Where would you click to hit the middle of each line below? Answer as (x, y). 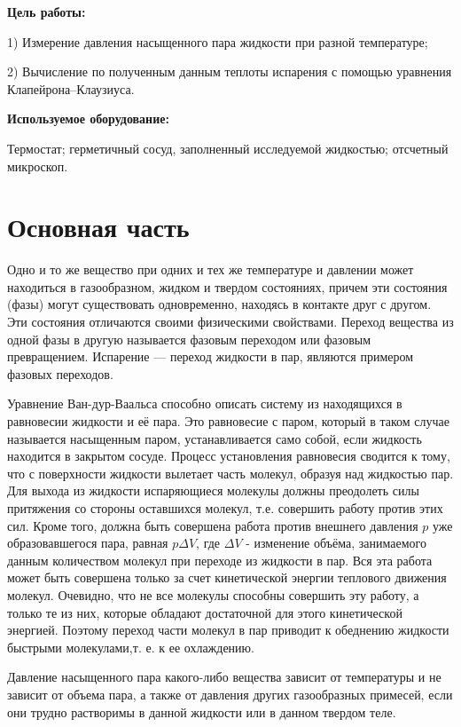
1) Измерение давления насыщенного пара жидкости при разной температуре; (218, 41)
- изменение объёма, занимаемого (336, 543)
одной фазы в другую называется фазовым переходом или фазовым (189, 339)
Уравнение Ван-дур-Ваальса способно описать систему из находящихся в (205, 403)
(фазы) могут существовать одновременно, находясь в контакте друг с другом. (219, 304)
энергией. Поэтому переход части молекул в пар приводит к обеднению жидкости (228, 630)
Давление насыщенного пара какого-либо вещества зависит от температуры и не (224, 677)
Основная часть (98, 227)
